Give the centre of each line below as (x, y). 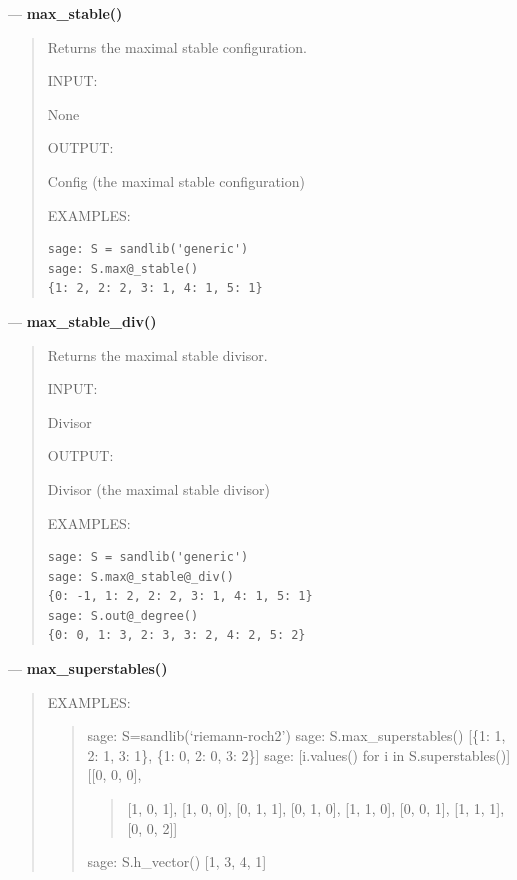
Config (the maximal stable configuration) (176, 180)
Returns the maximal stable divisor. (157, 354)
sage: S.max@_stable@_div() (140, 576)
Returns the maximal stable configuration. (177, 46)
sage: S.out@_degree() (123, 615)
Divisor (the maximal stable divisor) (158, 488)
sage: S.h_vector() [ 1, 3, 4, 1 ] (177, 861)
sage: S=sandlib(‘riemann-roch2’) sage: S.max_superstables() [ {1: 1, (296, 735)
